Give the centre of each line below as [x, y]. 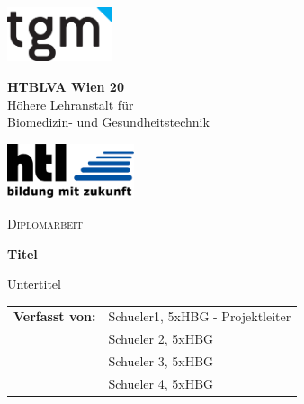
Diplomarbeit [45, 223]
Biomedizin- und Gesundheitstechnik [108, 122]
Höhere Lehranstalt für [71, 104]
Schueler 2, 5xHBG [161, 339]
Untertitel [34, 284]
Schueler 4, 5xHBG [161, 383]
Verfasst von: [55, 316]
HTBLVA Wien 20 [66, 87]
